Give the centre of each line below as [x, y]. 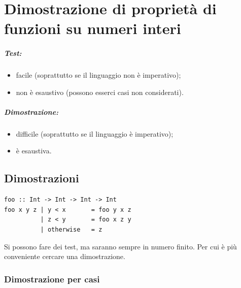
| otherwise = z [71, 230]
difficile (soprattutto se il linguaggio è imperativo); [95, 133]
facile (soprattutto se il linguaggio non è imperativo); [98, 75]
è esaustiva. [34, 151]
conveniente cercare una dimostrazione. [65, 256]
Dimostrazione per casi [52, 279]
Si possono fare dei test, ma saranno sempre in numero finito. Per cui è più [120, 246]
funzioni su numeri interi [93, 28]
